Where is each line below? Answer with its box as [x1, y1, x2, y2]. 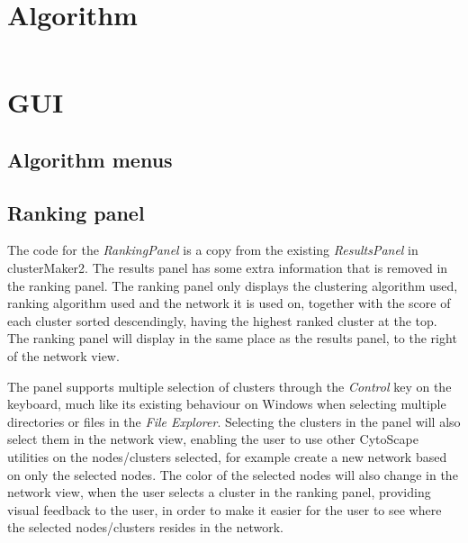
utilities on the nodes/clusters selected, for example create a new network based [7, 448, 447, 466]
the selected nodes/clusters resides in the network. [7, 518, 283, 537]
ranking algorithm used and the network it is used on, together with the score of [7, 294, 451, 312]
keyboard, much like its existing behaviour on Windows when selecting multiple [7, 394, 446, 413]
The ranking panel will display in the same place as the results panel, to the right [7, 329, 457, 348]
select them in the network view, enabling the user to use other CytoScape [7, 430, 418, 448]
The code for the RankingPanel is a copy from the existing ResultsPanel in [7, 240, 418, 259]
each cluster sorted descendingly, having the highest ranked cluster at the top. [7, 311, 437, 330]
